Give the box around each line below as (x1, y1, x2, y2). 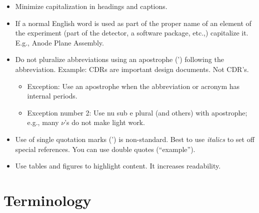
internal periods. (27, 90, 77, 101)
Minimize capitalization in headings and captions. (15, 1, 167, 11)
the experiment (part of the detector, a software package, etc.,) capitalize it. (15, 27, 248, 38)
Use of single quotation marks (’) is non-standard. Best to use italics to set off (15, 133, 254, 144)
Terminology (3, 189, 91, 210)
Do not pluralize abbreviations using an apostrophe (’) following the (15, 54, 224, 64)
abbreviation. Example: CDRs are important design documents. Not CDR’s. (15, 63, 249, 74)
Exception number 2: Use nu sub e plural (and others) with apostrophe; (27, 107, 247, 117)
